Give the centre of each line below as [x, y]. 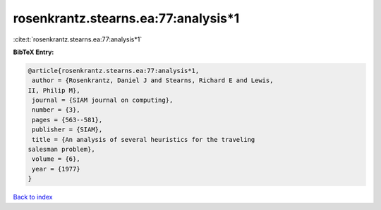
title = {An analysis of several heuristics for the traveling [144, 139]
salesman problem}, [61, 150]
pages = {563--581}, [67, 120]
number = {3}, [56, 110]
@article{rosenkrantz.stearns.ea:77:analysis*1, [114, 71]
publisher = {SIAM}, [67, 130]
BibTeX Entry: [34, 52]
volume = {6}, [56, 159]
